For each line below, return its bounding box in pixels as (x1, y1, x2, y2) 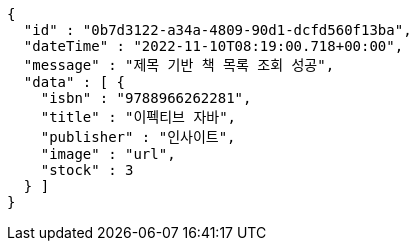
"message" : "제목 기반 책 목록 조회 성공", (23, 57, 335, 73)
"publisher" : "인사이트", (40, 129, 236, 145)
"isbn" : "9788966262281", (40, 90, 252, 106)
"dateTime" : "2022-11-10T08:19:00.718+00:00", (23, 38, 404, 54)
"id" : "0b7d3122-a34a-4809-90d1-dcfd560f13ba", (23, 22, 412, 38)
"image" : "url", (40, 146, 176, 162)
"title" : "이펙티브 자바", (40, 109, 236, 125)
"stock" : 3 (40, 162, 134, 178)
